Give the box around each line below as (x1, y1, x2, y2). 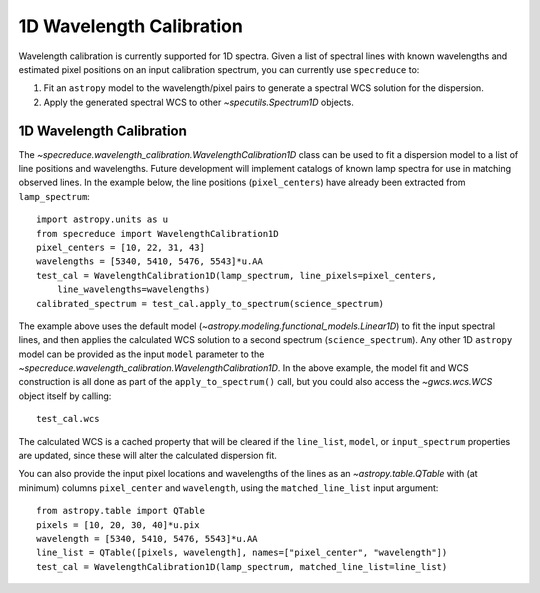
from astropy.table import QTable (36, 505, 205, 517)
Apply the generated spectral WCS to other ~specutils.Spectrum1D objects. (43, 96, 354, 108)
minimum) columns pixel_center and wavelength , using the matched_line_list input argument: (18, 481, 439, 494)
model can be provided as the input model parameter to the (18, 348, 265, 360)
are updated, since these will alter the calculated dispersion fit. (18, 450, 277, 462)
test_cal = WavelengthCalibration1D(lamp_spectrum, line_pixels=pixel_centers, (36, 270, 437, 281)
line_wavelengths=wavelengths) (56, 284, 211, 295)
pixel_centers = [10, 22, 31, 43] (36, 241, 205, 253)
